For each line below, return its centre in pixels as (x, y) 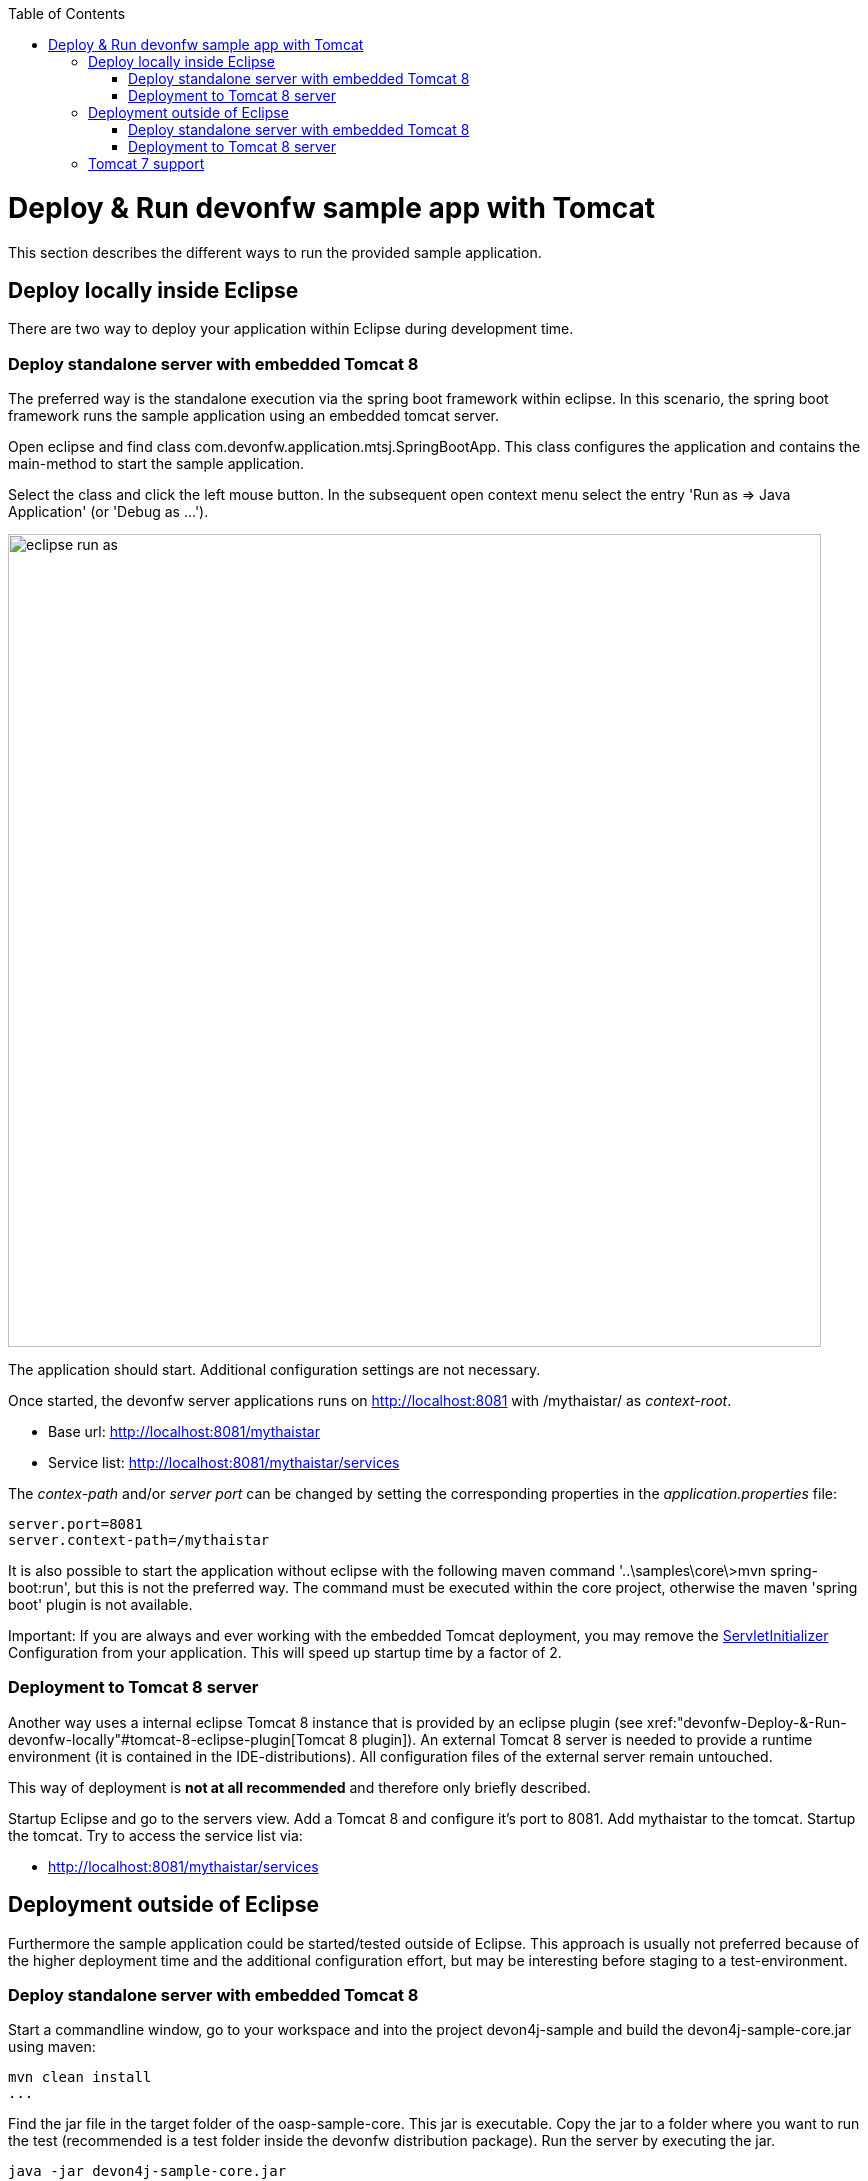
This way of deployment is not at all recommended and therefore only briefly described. (299, 1787)
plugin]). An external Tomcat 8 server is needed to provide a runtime (587, 1739)
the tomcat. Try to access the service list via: (155, 1835)
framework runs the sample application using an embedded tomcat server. (253, 416)
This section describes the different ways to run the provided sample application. (275, 252)
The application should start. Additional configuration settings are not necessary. (274, 1370)
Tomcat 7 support (146, 163)
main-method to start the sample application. (156, 464)
